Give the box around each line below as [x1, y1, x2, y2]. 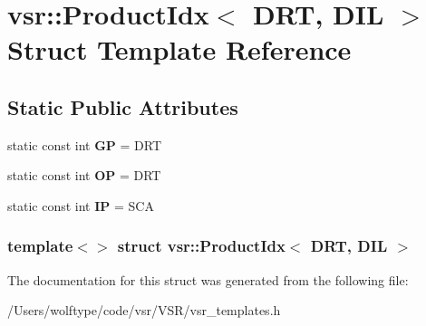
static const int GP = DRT [7, 135, 162, 154]
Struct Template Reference [7, 31, 352, 68]
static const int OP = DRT [7, 166, 161, 185]
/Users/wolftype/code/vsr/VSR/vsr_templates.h [7, 301, 281, 320]
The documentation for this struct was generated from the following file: [7, 270, 409, 289]
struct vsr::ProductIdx [117, 235, 286, 257]
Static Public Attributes [7, 92, 238, 120]
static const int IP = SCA [7, 196, 154, 215]
